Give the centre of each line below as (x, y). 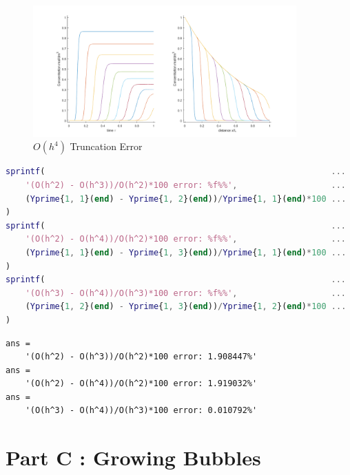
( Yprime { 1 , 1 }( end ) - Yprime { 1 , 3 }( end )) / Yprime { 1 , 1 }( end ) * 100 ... (186, 252)
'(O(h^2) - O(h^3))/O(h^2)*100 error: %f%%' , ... (185, 185)
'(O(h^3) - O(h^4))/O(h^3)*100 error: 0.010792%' (141, 411)
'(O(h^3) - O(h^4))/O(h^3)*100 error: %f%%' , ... (185, 293)
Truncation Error (106, 146)
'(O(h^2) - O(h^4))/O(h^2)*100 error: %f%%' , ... (185, 239)
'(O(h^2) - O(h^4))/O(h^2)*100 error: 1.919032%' (141, 384)
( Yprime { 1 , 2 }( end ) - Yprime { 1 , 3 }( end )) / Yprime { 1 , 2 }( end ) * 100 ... (186, 307)
